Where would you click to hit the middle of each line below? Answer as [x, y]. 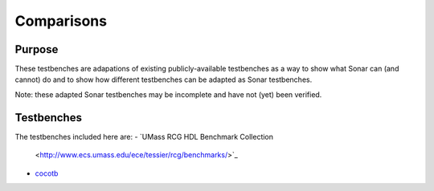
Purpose [37, 49]
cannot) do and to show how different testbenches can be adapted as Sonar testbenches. [164, 79]
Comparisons [61, 21]
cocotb [47, 173]
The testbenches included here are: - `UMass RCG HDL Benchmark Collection [144, 136]
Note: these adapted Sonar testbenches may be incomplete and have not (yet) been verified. [168, 94]
